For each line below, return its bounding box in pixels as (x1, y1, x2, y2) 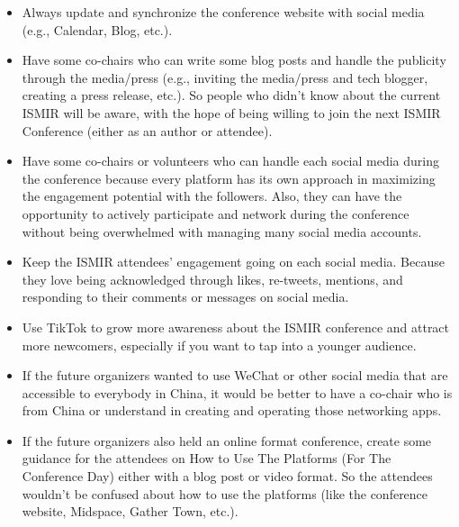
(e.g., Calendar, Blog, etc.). (22, 20, 173, 39)
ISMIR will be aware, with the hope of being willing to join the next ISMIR (22, 103, 441, 122)
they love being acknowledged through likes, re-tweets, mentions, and (22, 269, 403, 288)
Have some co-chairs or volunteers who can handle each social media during (22, 151, 439, 170)
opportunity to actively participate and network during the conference (22, 204, 409, 223)
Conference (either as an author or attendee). (22, 121, 273, 140)
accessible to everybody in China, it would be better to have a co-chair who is (22, 383, 453, 402)
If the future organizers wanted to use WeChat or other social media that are (22, 366, 448, 385)
